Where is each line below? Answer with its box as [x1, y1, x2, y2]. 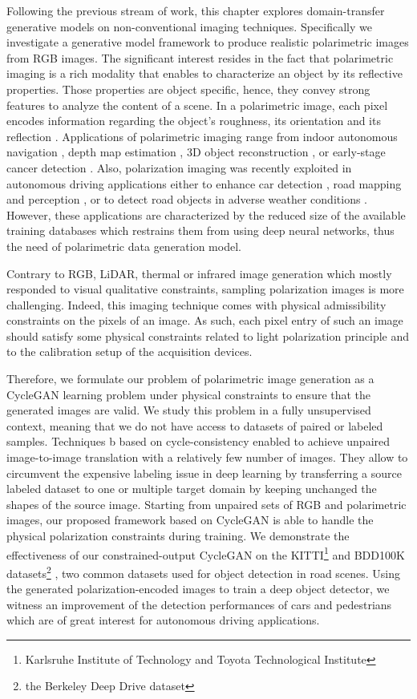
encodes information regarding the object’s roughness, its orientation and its [6, 112, 381, 129]
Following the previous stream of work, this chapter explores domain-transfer [6, 2, 385, 18]
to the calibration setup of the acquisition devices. [6, 343, 253, 360]
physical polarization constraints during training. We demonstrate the [6, 527, 350, 543]
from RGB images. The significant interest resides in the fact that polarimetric [6, 49, 394, 66]
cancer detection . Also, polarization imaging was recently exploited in [6, 159, 352, 176]
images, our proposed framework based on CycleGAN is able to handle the [6, 511, 374, 528]
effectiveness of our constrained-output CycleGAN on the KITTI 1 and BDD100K [6, 543, 405, 563]
